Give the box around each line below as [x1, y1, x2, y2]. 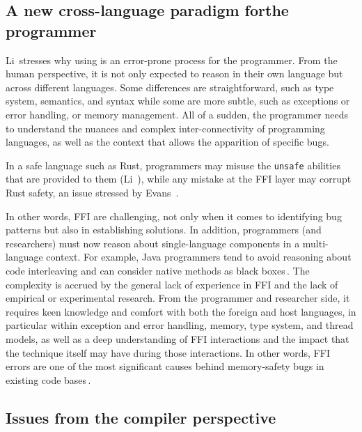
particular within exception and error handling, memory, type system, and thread [6, 318, 354, 332]
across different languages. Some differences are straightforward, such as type [6, 79, 334, 94]
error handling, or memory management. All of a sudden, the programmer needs [6, 107, 349, 121]
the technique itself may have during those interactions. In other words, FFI [6, 345, 330, 360]
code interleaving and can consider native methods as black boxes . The [6, 263, 310, 277]
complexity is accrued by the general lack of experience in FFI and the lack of [6, 277, 338, 291]
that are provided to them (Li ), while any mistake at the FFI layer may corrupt [6, 171, 352, 186]
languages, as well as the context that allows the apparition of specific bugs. [6, 134, 329, 149]
